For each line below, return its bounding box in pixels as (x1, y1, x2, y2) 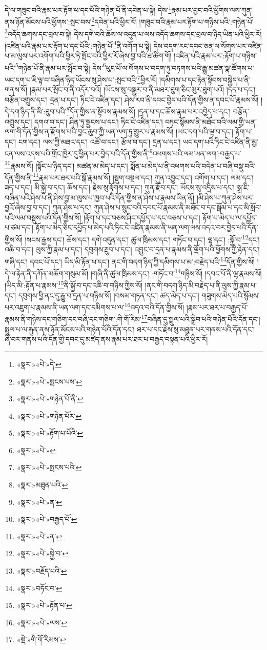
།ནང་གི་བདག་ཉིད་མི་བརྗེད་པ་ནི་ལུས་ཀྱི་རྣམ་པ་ (145, 280, 257, 291)
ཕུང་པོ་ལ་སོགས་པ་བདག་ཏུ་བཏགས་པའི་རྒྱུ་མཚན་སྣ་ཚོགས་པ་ (106, 62, 254, 73)
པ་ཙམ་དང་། (5, 222, 33, 233)
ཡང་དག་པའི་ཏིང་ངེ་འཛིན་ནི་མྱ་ (182, 136, 259, 147)
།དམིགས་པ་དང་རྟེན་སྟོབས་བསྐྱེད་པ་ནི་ (159, 74, 251, 85)
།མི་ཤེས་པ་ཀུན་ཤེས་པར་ (196, 192, 254, 202)
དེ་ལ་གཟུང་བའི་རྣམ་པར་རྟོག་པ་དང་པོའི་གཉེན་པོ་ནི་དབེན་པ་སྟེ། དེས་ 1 (5, 3, 172, 15)
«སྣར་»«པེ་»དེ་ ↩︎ (16, 358, 61, 369)
